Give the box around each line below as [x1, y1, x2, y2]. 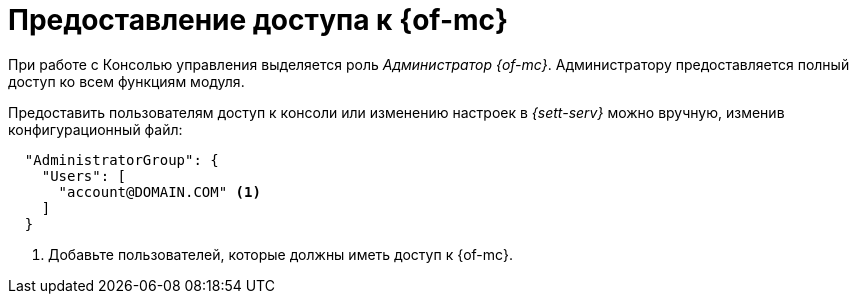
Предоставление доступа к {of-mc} [8, 3, 509, 37]
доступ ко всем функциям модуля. [8, 72, 245, 90]
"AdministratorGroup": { [24, 151, 219, 168]
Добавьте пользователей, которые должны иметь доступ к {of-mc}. [48, 245, 514, 263]
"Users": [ [41, 167, 127, 184]
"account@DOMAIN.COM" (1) [58, 183, 261, 200]
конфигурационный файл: [8, 120, 183, 138]
